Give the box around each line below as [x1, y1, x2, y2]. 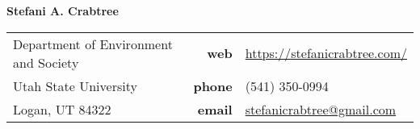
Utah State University [13, 76, 137, 95]
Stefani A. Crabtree [6, 2, 119, 19]
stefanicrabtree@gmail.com [245, 99, 397, 119]
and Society [13, 52, 79, 72]
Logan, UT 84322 [13, 99, 111, 119]
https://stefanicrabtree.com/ [245, 44, 407, 63]
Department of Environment [13, 34, 173, 53]
